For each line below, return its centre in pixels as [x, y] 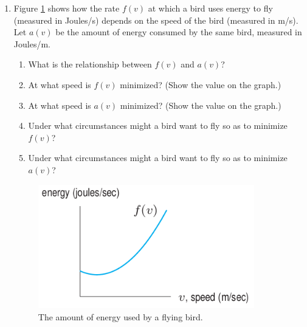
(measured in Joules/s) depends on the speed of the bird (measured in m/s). [156, 20]
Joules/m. [32, 43]
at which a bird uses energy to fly [210, 8]
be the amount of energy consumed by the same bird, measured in [179, 32]
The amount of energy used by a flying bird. [120, 316]
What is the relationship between [90, 64]
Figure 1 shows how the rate [67, 8]
